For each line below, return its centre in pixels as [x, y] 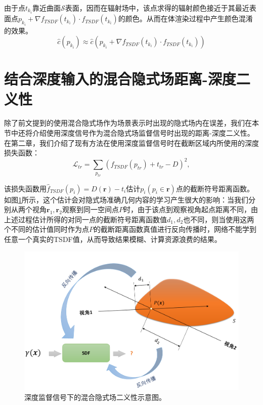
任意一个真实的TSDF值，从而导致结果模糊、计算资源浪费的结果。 [113, 239]
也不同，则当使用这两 [219, 219]
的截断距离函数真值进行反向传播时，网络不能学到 [175, 229]
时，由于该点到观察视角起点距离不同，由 [190, 209]
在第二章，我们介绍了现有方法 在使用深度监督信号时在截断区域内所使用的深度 [131, 143]
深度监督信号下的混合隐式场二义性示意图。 [95, 397]
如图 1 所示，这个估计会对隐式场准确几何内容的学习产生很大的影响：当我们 [126, 199]
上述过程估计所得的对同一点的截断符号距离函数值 [85, 219]
